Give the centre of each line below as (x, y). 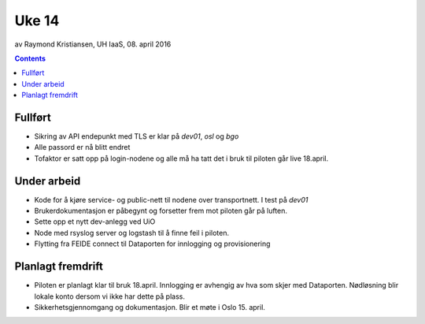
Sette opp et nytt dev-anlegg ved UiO (95, 222)
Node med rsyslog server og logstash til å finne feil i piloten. (132, 233)
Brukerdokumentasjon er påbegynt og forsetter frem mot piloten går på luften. (161, 211)
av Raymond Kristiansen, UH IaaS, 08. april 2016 (93, 44)
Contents (30, 58)
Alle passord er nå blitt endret (82, 147)
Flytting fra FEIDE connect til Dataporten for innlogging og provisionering (152, 244)
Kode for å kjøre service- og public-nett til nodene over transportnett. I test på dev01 (171, 199)
